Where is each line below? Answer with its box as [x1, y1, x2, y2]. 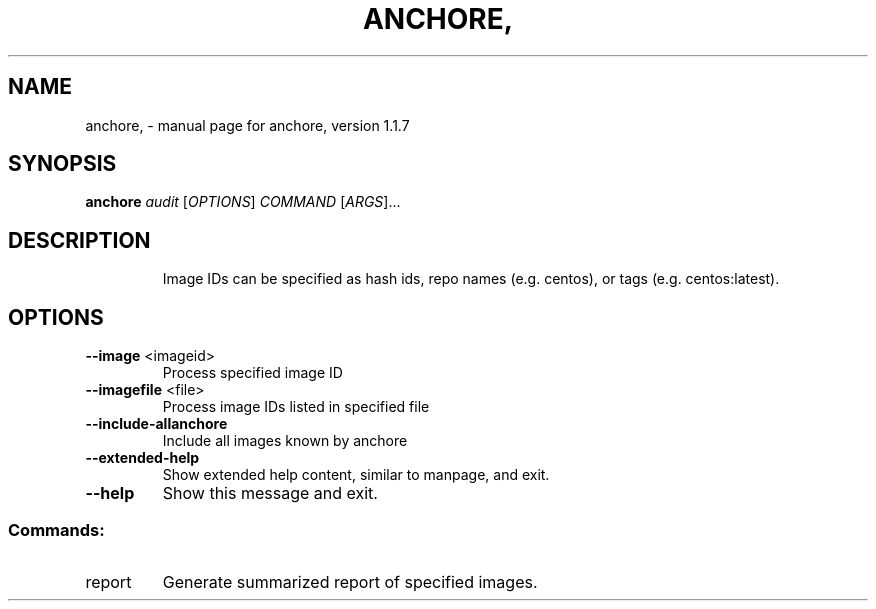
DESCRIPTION [8, 227, 151, 253]
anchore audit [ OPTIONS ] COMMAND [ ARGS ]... [85, 193, 401, 211]
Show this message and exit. [162, 483, 378, 504]
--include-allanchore [85, 415, 228, 433]
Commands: [8, 519, 105, 540]
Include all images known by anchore [162, 432, 408, 450]
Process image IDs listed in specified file [162, 398, 430, 416]
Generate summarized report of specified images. [162, 571, 538, 592]
